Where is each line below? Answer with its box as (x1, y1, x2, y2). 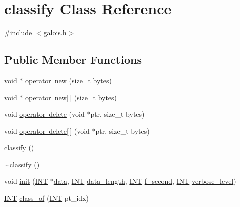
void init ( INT (4, 176, 48, 186)
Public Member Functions (4, 52, 142, 67)
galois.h (43, 27, 67, 38)
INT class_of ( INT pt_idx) (4, 193, 89, 203)
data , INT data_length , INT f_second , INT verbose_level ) (53, 176, 236, 186)
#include (4, 27, 32, 38)
